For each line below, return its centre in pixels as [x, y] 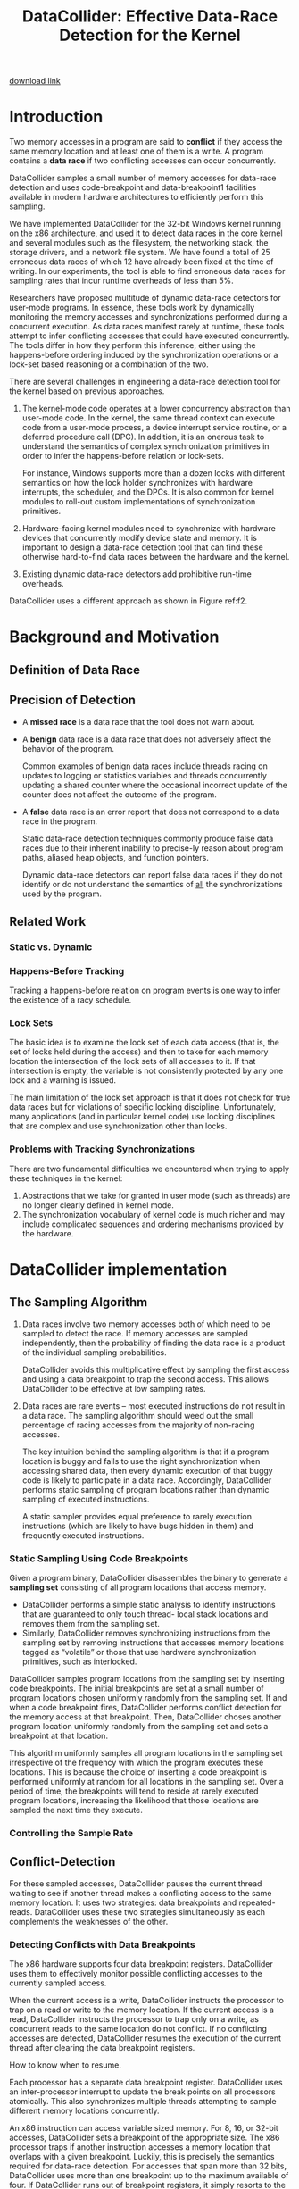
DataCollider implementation [118, 1269]
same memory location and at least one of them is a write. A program [137, 151]
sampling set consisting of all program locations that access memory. [138, 1587]
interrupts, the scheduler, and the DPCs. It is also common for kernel [148, 492]
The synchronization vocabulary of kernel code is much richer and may [154, 1214]
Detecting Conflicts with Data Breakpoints [102, 1944]
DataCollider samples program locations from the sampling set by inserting [147, 1679]
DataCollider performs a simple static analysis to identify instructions [149, 1605]
